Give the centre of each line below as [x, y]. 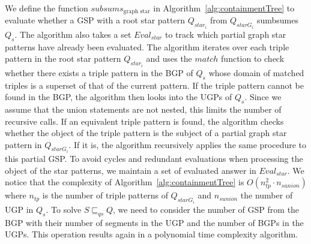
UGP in [19, 209]
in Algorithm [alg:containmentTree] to [224, 8]
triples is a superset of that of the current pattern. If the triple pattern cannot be [154, 85]
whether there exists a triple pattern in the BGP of [99, 72]
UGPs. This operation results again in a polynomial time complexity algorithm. [152, 234]
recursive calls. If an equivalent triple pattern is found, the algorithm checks [144, 121]
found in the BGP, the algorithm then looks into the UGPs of [119, 97]
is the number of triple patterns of [105, 195]
